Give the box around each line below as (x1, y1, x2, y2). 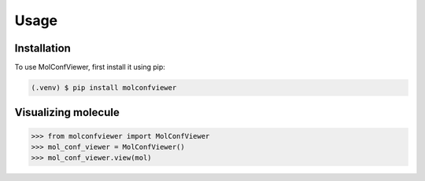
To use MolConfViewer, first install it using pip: (14, 63, 165, 72)
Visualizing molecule (14, 106, 120, 119)
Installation (14, 42, 71, 55)
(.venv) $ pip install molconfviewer (31, 83, 177, 92)
